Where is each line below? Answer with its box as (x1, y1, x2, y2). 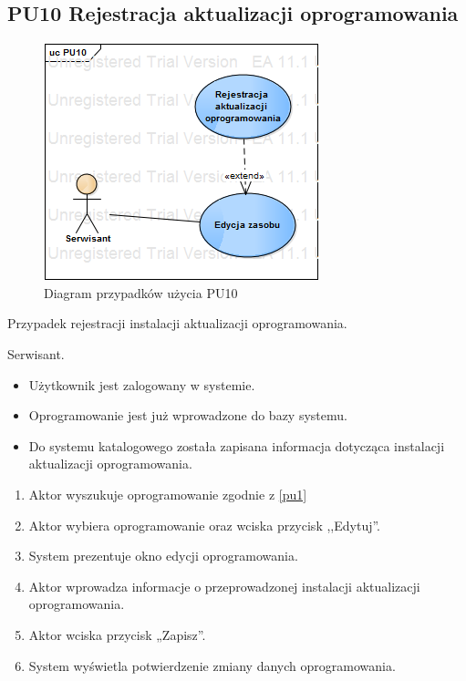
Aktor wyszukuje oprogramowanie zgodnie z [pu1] (28, 484, 307, 503)
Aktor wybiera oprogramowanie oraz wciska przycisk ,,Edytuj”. (28, 515, 381, 534)
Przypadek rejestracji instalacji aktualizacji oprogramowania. (7, 314, 347, 333)
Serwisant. (7, 344, 65, 363)
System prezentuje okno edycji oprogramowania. (28, 546, 298, 565)
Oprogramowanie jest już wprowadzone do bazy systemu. (28, 406, 347, 425)
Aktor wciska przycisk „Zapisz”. (28, 624, 206, 644)
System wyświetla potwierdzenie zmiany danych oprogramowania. (28, 655, 396, 675)
